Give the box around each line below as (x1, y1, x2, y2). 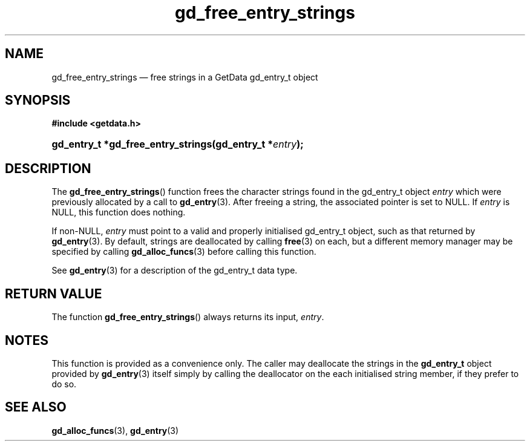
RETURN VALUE (5, 286, 102, 301)
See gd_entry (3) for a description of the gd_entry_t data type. (51, 265, 298, 276)
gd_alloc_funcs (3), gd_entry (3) (51, 425, 179, 436)
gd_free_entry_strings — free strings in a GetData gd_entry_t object (51, 71, 318, 82)
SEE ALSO (5, 399, 67, 415)
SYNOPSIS (5, 93, 71, 108)
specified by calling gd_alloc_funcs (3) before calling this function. (51, 246, 316, 257)
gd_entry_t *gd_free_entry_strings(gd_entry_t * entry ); (51, 138, 304, 151)
